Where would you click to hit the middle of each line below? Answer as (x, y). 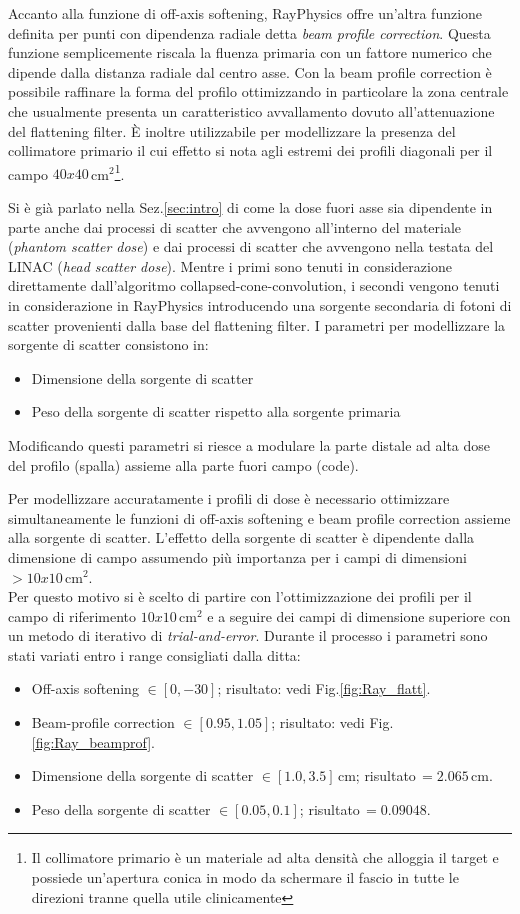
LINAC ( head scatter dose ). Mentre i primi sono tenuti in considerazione (230, 265)
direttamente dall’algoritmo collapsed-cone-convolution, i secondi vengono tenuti (254, 285)
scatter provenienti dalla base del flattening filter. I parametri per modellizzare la (257, 324)
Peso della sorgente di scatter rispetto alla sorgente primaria (216, 411)
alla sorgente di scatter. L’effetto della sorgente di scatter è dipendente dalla (241, 537)
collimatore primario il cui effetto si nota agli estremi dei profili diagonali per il (250, 150)
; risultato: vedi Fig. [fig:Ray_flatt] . (324, 688)
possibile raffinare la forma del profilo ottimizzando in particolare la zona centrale (258, 91)
